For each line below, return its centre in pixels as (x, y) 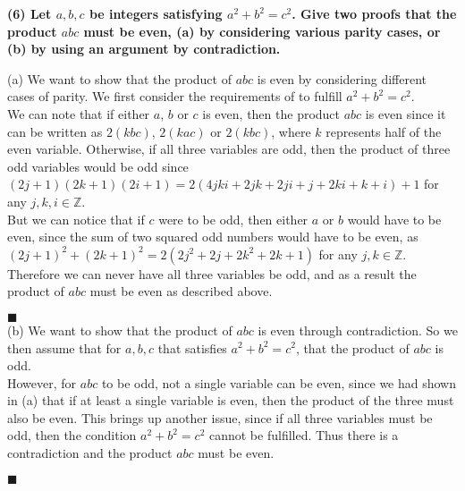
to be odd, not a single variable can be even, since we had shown (279, 382)
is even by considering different (342, 78)
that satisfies (192, 347)
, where (291, 131)
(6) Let (30, 13)
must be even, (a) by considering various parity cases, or (262, 31)
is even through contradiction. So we (358, 330)
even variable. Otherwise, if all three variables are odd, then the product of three (229, 149)
